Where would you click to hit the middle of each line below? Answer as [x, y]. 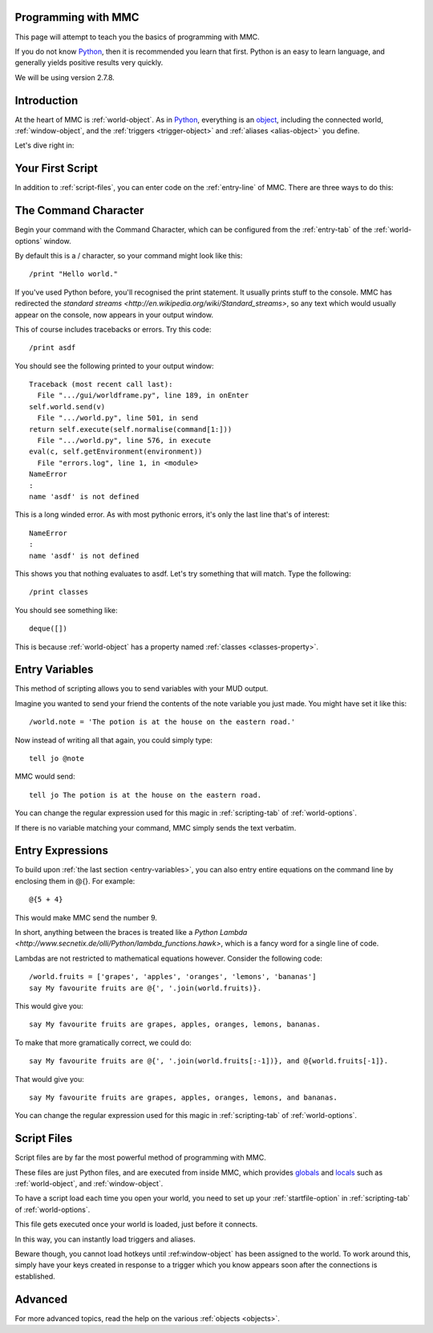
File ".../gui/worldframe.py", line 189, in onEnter [143, 396]
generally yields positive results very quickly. [89, 63]
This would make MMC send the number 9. [86, 917]
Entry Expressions [61, 851]
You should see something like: [66, 610]
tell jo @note [57, 758]
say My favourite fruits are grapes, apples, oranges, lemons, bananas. [175, 1024]
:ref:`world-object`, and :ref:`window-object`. [89, 1183]
